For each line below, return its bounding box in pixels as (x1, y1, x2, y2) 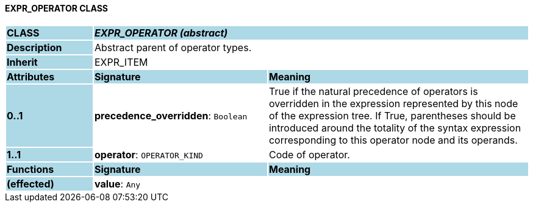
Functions (7, 163, 54, 175)
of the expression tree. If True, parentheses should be (268, 109, 516, 122)
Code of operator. (268, 148, 350, 161)
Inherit (7, 55, 38, 68)
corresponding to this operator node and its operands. (268, 133, 518, 146)
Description (7, 41, 62, 54)
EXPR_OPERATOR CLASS (5, 3, 109, 13)
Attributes (7, 70, 55, 83)
